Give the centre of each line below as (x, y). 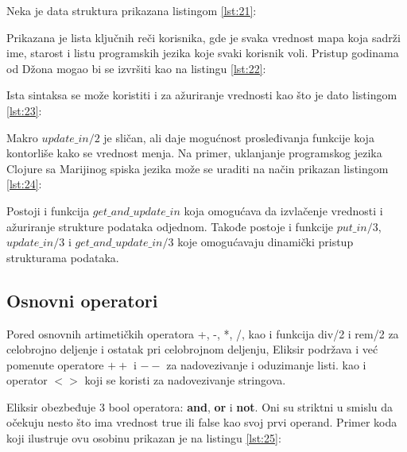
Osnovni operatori (82, 300)
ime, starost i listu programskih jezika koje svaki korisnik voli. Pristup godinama (203, 53)
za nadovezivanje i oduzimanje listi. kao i (266, 364)
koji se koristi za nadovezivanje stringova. (185, 380)
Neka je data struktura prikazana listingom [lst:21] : (132, 10)
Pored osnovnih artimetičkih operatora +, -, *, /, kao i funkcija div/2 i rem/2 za (203, 333)
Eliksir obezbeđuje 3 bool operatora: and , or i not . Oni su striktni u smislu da (200, 406)
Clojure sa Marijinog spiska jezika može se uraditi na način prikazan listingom (198, 168)
